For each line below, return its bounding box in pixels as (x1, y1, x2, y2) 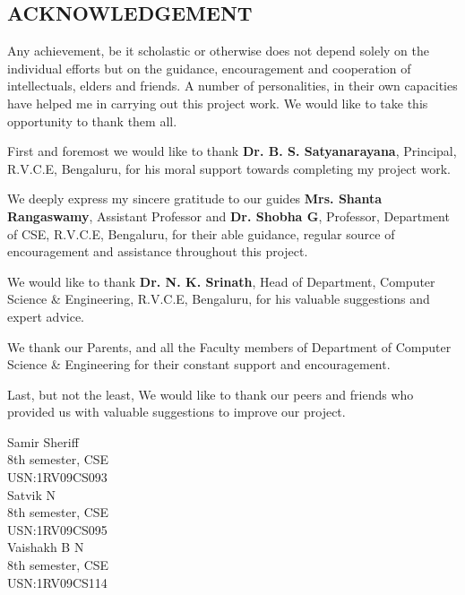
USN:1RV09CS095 (7, 520, 108, 539)
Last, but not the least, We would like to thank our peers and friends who (7, 384, 414, 403)
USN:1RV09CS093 (7, 468, 108, 487)
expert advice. (7, 306, 84, 325)
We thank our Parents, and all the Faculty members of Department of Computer (7, 337, 452, 356)
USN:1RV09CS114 (7, 573, 108, 591)
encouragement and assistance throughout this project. (7, 242, 308, 261)
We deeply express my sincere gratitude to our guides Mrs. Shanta (7, 189, 383, 208)
